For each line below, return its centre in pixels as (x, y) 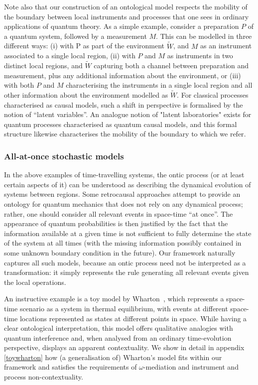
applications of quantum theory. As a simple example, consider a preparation (122, 26)
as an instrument (226, 46)
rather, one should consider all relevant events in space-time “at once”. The (119, 213)
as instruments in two (200, 56)
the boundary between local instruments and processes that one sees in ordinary (127, 16)
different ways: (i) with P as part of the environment (84, 46)
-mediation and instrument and (191, 367)
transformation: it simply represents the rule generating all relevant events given (127, 272)
